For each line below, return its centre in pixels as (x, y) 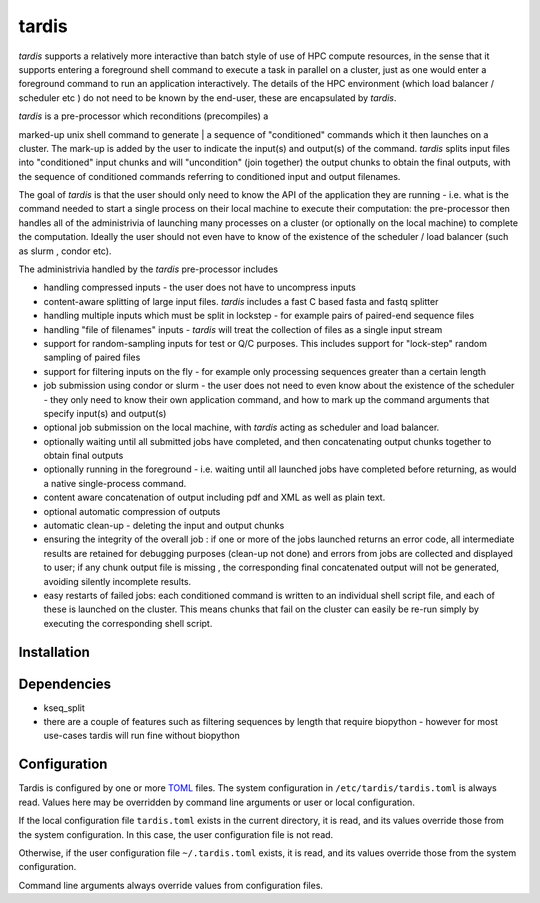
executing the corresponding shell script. (128, 623)
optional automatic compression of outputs (132, 511)
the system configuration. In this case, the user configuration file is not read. (176, 834)
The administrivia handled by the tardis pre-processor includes (148, 269)
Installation (54, 651)
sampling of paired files (92, 357)
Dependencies (65, 683)
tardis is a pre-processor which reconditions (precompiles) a (143, 116)
